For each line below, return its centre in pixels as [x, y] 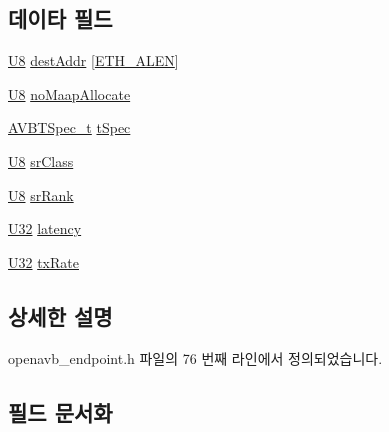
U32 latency [45, 228]
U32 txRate [43, 261]
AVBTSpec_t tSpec [69, 127]
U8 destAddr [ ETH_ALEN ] [93, 60]
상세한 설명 [60, 315]
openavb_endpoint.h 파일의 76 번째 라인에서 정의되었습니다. [195, 357]
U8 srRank [41, 194]
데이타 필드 [60, 18]
